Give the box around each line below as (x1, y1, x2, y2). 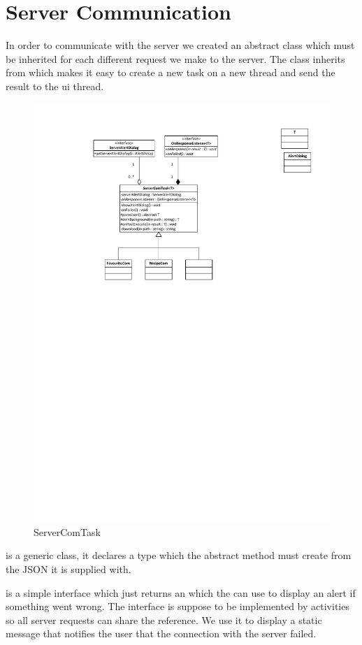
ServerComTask (34, 524, 101, 539)
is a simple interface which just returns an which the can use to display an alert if (6, 585, 356, 600)
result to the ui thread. (6, 78, 104, 93)
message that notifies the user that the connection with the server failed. (6, 626, 317, 641)
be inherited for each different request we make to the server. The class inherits (6, 51, 345, 66)
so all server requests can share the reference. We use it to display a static (6, 612, 322, 627)
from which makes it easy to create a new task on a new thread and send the (6, 65, 335, 80)
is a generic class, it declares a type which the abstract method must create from (6, 548, 352, 563)
